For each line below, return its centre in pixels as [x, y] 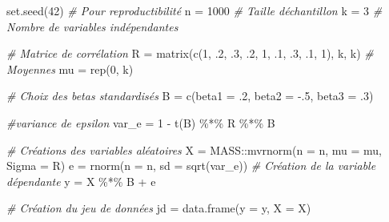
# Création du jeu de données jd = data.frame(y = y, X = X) [159, 208]
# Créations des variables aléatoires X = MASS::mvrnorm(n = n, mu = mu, [194, 149]
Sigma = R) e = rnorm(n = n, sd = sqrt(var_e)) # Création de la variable [191, 165]
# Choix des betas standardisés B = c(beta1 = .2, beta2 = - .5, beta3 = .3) [190, 96]
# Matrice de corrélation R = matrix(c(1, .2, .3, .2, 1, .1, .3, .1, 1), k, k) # [190, 53]
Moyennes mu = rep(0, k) [70, 69]
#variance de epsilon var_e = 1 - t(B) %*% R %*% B [141, 122]
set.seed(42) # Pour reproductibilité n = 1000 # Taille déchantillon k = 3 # [194, 10]
